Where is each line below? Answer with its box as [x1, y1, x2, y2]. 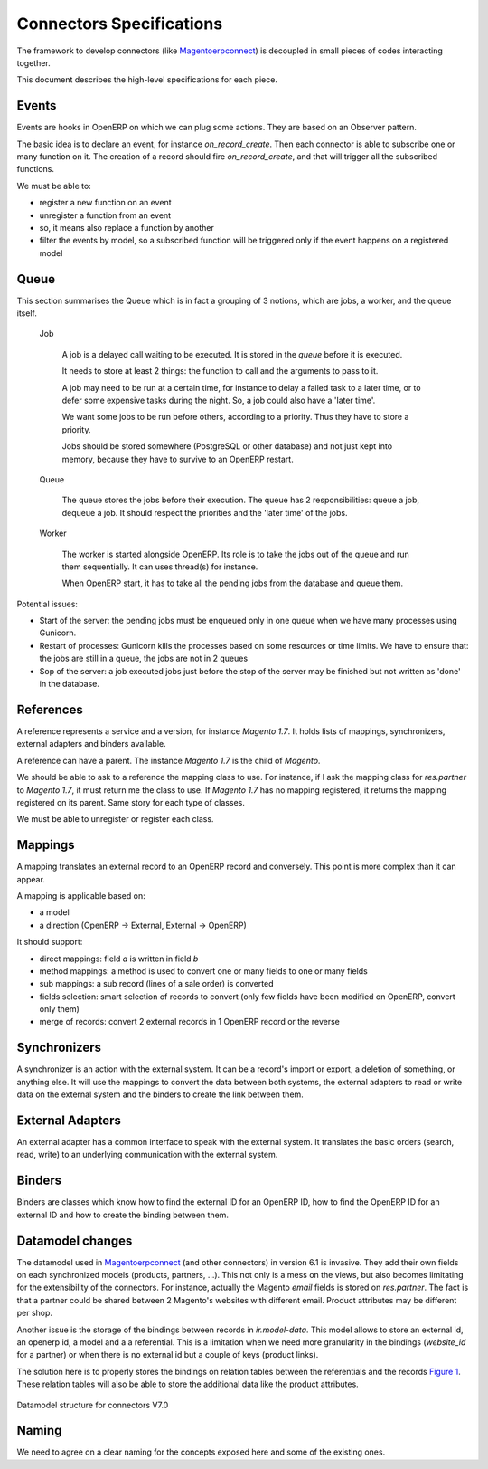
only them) [39, 1004, 80, 1015]
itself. [16, 308, 38, 319]
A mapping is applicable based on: [16, 890, 145, 901]
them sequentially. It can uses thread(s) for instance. [61, 561, 258, 572]
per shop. [16, 1308, 53, 1319]
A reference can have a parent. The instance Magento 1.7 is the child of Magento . [16, 755, 321, 766]
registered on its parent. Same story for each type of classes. [16, 797, 246, 807]
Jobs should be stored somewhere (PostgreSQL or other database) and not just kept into [61, 441, 393, 452]
